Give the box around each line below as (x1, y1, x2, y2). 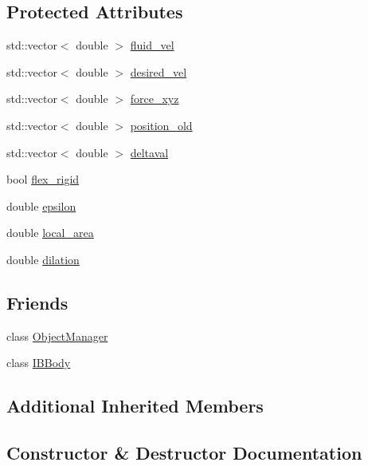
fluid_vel (130, 37, 174, 53)
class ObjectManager (6, 327, 108, 344)
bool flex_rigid (6, 171, 80, 188)
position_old (130, 116, 193, 133)
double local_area (6, 224, 94, 241)
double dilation (6, 251, 80, 267)
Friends (6, 290, 69, 314)
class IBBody (6, 354, 71, 371)
